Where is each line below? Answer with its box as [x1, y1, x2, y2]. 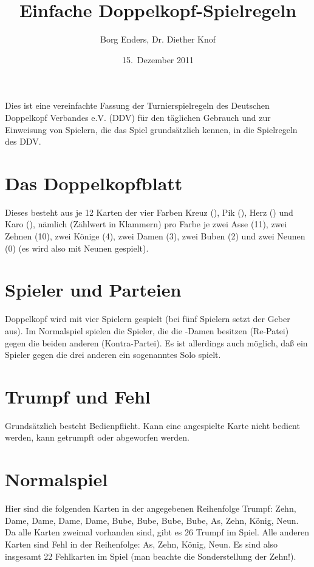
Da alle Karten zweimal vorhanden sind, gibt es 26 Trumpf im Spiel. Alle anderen [5, 526, 310, 538]
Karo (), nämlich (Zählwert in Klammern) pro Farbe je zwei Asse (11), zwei [5, 218, 287, 230]
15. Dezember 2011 [121, 53, 194, 66]
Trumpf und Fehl [5, 383, 151, 408]
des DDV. [5, 135, 41, 148]
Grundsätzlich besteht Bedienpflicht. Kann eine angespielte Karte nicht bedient [5, 419, 300, 431]
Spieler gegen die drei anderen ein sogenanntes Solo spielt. [5, 348, 221, 361]
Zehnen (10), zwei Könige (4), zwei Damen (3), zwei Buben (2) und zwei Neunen [5, 230, 305, 242]
